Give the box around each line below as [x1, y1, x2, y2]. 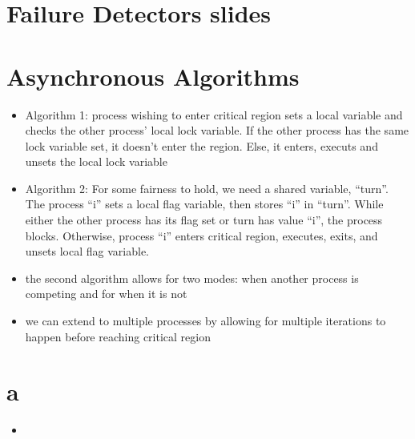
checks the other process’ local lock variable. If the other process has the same [25, 122, 409, 139]
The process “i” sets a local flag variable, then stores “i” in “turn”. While [25, 195, 384, 212]
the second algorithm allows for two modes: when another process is [25, 269, 359, 286]
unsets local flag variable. [25, 243, 149, 260]
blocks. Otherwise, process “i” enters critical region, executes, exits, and [25, 227, 378, 244]
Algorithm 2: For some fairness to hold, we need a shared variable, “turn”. [25, 179, 389, 196]
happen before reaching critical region [25, 328, 211, 344]
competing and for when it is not [25, 285, 187, 302]
